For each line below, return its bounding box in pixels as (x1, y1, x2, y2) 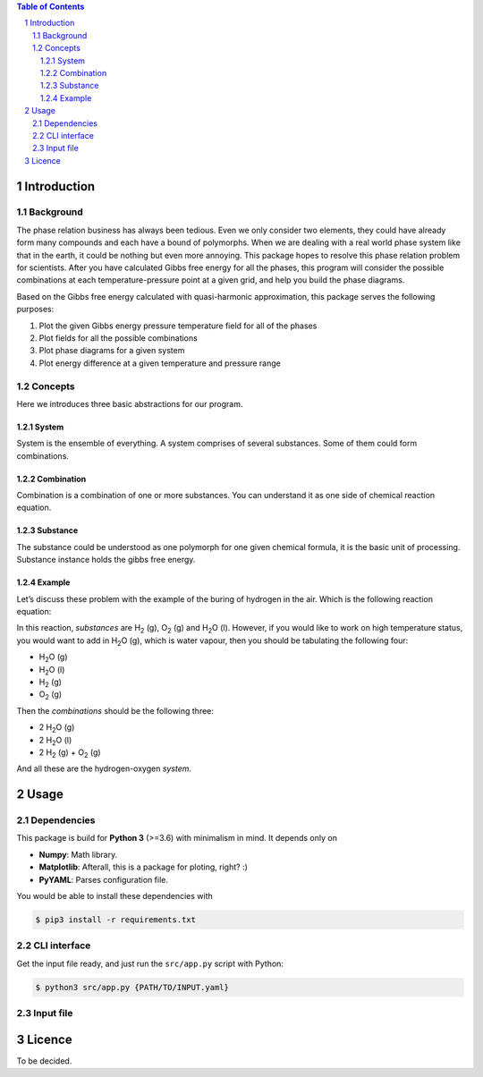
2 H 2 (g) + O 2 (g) (38, 747, 102, 759)
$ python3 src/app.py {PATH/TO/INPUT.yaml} (35, 982, 230, 992)
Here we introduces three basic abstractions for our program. (16, 398, 243, 409)
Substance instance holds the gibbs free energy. (16, 555, 196, 565)
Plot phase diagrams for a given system (38, 345, 185, 356)
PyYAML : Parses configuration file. (38, 874, 169, 885)
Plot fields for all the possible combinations (38, 332, 199, 343)
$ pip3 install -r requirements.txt (35, 915, 197, 925)
